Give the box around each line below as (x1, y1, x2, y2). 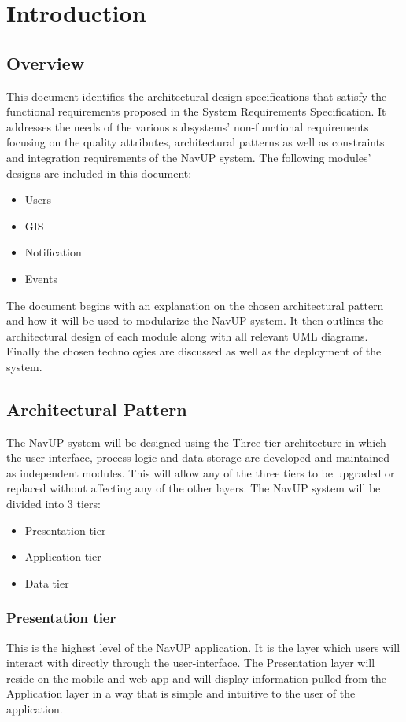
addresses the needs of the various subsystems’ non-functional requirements (6, 118, 369, 134)
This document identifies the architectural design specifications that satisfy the (6, 87, 387, 104)
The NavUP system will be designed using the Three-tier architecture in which (6, 433, 386, 450)
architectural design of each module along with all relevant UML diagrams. (6, 327, 368, 344)
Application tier (24, 548, 101, 565)
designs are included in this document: (6, 164, 192, 181)
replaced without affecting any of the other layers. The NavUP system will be (6, 480, 381, 496)
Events (24, 270, 57, 286)
